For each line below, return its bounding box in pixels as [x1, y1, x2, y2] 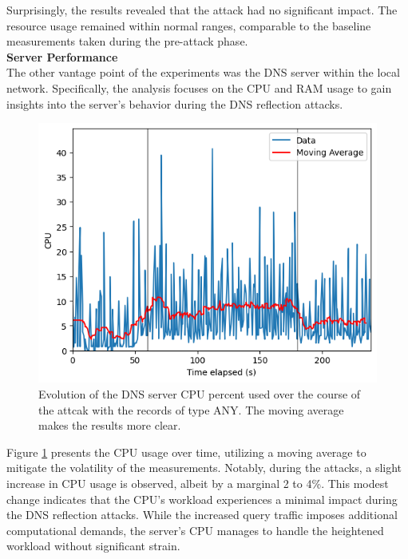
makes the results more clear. [38, 417, 181, 434]
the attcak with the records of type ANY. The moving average [38, 401, 344, 418]
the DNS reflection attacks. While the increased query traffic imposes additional [6, 506, 398, 523]
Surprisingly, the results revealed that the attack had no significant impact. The [6, 2, 398, 18]
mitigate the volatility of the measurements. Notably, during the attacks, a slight [6, 459, 402, 476]
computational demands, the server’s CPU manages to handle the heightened [6, 521, 384, 538]
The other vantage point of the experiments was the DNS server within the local [6, 64, 400, 81]
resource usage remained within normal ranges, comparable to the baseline [6, 17, 371, 34]
